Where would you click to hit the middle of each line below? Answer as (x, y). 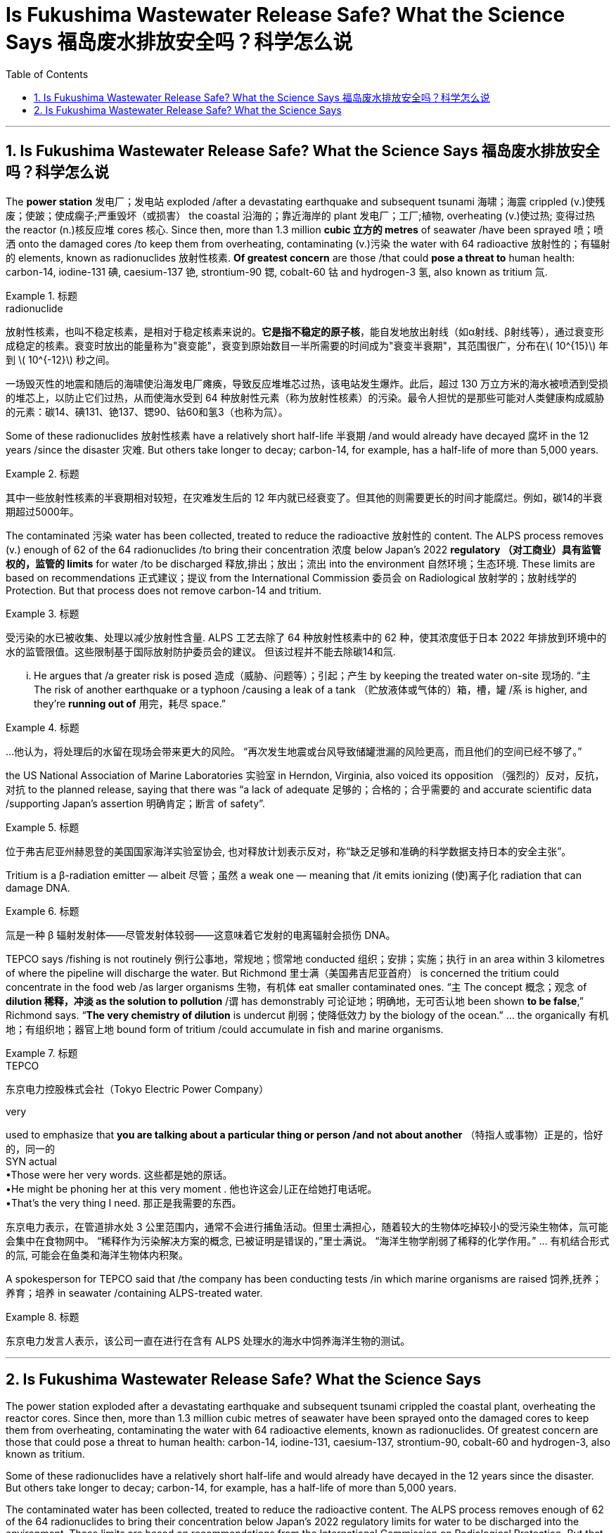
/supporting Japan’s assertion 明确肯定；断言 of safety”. (135, 803)
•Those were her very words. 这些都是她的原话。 (119, 1174)
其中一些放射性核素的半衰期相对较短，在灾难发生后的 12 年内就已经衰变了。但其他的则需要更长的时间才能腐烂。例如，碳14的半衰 (304, 497)
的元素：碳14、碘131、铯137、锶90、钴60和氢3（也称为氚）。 (147, 411)
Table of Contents (47, 74)
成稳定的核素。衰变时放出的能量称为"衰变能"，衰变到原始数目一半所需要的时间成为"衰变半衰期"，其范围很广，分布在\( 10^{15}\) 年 (307, 345)
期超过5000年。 (43, 511)
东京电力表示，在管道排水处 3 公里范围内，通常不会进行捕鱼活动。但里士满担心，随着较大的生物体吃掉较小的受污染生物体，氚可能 (307, 1226)
